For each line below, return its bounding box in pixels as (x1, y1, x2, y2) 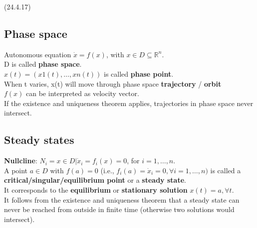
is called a (210, 165, 241, 175)
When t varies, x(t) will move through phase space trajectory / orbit (4, 78, 222, 89)
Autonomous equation (4, 49, 71, 59)
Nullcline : (4, 155, 37, 166)
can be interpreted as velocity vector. (26, 88, 139, 99)
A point (4, 165, 28, 175)
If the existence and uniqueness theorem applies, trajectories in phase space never (4, 98, 254, 108)
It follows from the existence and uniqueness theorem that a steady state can (4, 194, 240, 205)
